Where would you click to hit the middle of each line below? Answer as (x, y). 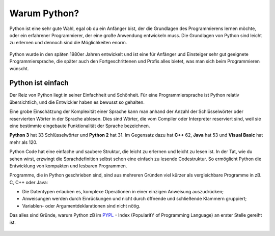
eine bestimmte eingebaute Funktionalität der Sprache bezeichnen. (80, 126)
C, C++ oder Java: (29, 182)
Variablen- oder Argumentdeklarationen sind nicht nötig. (81, 205)
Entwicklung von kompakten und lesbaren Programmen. (68, 166)
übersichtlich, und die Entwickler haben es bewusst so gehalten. (77, 102)
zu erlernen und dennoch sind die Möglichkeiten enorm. (68, 43)
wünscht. (19, 68)
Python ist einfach (39, 83)
